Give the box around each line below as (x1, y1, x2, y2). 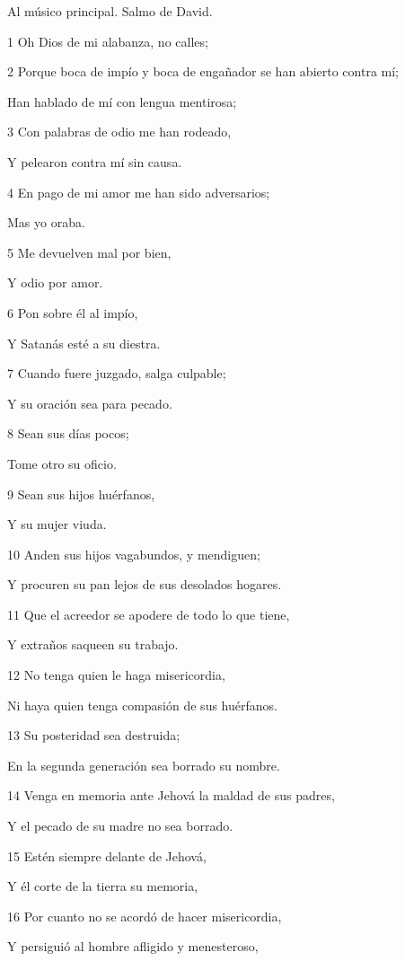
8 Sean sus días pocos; (7, 424, 129, 443)
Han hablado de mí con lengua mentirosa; (7, 92, 237, 110)
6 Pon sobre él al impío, (7, 303, 138, 322)
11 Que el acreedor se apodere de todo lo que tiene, (7, 604, 290, 623)
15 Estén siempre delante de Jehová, (7, 846, 207, 865)
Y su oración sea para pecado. (7, 393, 172, 412)
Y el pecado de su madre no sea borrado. (7, 816, 233, 835)
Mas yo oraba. (7, 213, 85, 232)
